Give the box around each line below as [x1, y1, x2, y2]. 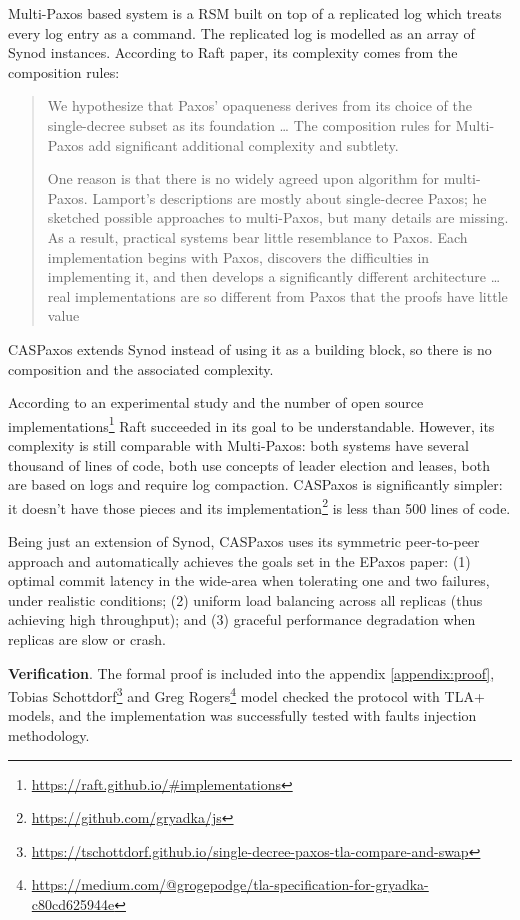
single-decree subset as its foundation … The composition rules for [47, 114, 451, 135]
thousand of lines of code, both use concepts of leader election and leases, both [8, 454, 490, 475]
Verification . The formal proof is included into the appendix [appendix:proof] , [8, 662, 495, 683]
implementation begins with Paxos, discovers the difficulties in [47, 246, 430, 267]
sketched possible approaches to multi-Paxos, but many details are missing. [47, 207, 509, 228]
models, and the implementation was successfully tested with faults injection [8, 705, 477, 726]
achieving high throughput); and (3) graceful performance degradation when [8, 609, 476, 630]
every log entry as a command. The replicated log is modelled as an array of [8, 22, 475, 43]
